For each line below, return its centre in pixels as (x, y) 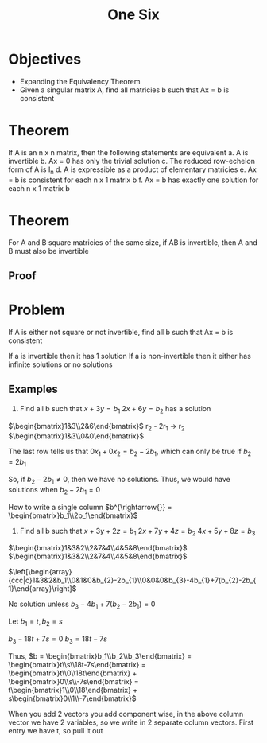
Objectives (45, 59)
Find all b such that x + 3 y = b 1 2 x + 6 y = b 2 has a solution (115, 409)
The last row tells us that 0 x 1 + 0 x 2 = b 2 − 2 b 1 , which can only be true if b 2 (130, 453)
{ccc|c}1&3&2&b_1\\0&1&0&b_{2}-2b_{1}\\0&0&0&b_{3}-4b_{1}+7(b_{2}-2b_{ (132, 580)
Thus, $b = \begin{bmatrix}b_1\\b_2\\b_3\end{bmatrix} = (100, 656)
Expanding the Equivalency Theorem (80, 81)
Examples (33, 389)
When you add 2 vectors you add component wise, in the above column (126, 714)
